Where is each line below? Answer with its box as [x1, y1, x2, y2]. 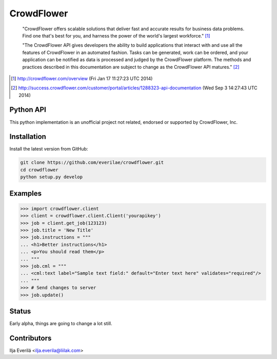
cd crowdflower [20, 167, 58, 173]
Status [9, 307, 31, 315]
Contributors [9, 334, 52, 343]
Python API [9, 105, 46, 114]
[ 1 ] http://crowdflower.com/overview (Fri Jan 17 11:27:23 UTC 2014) [11, 75, 153, 82]
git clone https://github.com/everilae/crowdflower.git [20, 160, 164, 165]
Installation [9, 133, 46, 141]
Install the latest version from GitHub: [9, 146, 88, 152]
